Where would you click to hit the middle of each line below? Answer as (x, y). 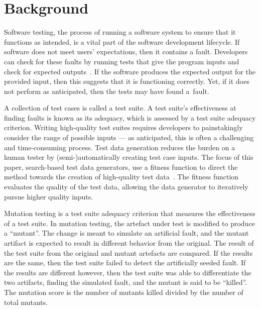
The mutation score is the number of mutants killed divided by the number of (124, 292)
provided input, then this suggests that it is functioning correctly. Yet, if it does (127, 81)
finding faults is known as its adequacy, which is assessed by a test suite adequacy (130, 117)
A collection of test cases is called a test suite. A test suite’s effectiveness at (120, 108)
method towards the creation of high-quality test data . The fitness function (121, 177)
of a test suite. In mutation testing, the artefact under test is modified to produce (129, 223)
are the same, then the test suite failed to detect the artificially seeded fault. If (125, 263)
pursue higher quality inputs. (49, 196)
